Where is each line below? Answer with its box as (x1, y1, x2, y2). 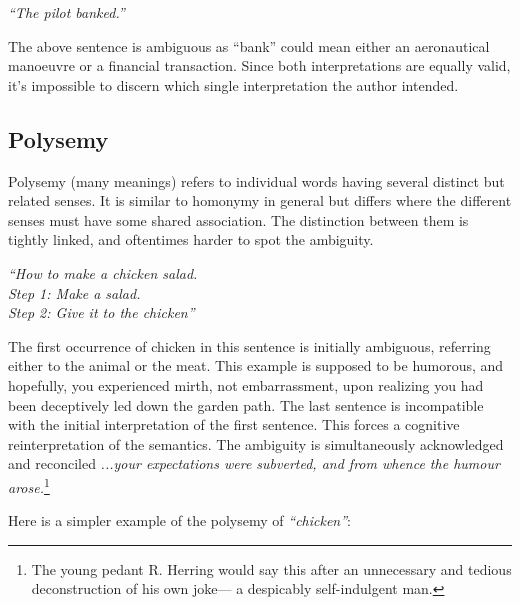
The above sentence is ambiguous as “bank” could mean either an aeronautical (8, 35, 490, 56)
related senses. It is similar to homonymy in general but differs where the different (8, 190, 512, 211)
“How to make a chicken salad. (8, 262, 198, 283)
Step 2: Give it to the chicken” (8, 302, 195, 323)
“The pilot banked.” (8, 2, 125, 22)
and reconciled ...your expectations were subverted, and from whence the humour (8, 453, 500, 474)
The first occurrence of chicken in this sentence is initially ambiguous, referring (8, 335, 491, 356)
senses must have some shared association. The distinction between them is (8, 209, 469, 230)
